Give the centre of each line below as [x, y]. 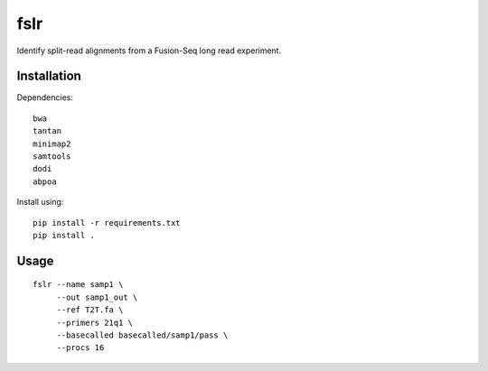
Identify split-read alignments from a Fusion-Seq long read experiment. [149, 51]
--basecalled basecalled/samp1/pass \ [142, 335]
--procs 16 [80, 348]
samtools [52, 157]
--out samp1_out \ [97, 297]
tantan [47, 131]
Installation [49, 76]
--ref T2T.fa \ [90, 310]
